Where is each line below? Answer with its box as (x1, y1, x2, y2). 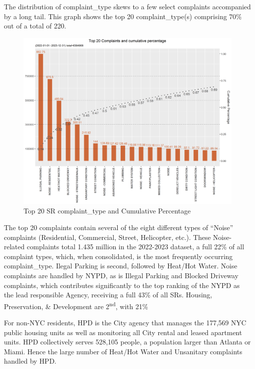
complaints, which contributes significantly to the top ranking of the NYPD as (4, 280, 240, 290)
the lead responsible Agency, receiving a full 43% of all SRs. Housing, (4, 290, 212, 300)
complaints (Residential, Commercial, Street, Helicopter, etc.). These (4, 232, 211, 242)
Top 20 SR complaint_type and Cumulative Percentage (24, 206, 191, 216)
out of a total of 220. (4, 21, 66, 31)
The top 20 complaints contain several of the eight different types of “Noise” (4, 222, 233, 233)
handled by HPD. (4, 356, 56, 366)
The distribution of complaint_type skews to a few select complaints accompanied (4, 1, 251, 11)
